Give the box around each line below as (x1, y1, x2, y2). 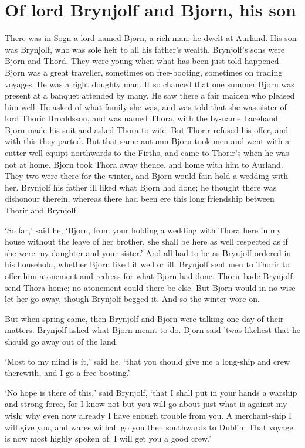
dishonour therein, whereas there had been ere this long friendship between (5, 192, 274, 205)
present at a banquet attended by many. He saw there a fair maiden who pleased (5, 89, 295, 101)
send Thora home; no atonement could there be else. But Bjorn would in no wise (5, 281, 296, 293)
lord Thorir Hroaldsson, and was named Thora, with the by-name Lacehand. (5, 112, 280, 124)
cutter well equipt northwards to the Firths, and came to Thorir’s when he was (5, 147, 289, 159)
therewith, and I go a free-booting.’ (5, 366, 130, 379)
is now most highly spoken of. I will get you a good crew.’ (5, 432, 211, 444)
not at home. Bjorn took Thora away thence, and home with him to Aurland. (5, 158, 283, 170)
